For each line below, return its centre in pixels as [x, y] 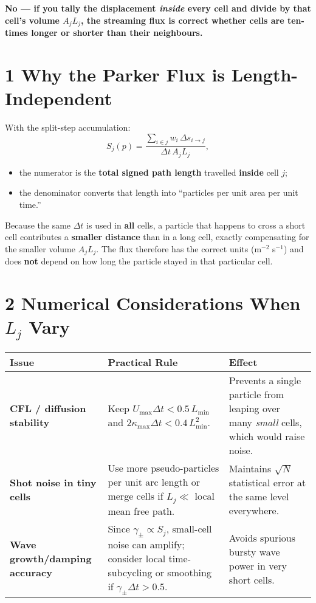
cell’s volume [32, 20]
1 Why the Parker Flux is [115, 74]
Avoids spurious [262, 537]
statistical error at [267, 482]
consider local [137, 558]
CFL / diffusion [48, 408]
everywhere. [254, 510]
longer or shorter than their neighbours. [117, 33]
